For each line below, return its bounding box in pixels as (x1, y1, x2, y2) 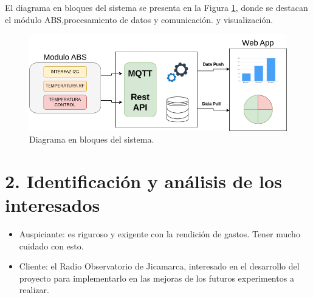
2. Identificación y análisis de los (5, 168, 282, 193)
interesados (5, 192, 100, 217)
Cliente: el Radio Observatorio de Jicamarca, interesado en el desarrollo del (19, 260, 300, 273)
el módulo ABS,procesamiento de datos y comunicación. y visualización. (5, 13, 273, 25)
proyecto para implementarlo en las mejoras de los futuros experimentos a (19, 271, 294, 284)
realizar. (19, 283, 49, 296)
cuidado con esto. (19, 239, 84, 252)
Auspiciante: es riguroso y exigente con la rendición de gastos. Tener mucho (19, 228, 300, 240)
